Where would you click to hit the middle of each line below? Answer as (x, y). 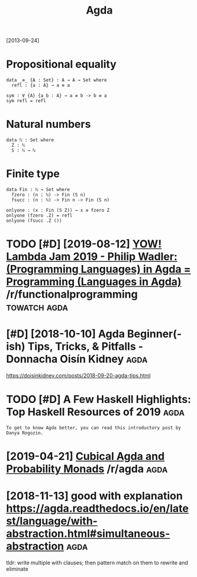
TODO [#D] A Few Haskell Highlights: (98, 399)
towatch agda (37, 307)
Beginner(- (154, 334)
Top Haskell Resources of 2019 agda (96, 412)
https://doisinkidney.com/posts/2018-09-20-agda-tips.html (78, 376)
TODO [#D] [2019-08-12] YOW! (84, 244)
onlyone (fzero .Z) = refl (39, 215)
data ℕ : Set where (30, 140)
